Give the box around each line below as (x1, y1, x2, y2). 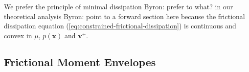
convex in (4, 30, 32, 40)
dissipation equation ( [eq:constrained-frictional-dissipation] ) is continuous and (4, 21, 236, 31)
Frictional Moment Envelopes (4, 54, 156, 69)
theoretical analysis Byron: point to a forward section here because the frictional (4, 11, 245, 21)
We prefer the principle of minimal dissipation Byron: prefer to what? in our (4, 1, 233, 11)
